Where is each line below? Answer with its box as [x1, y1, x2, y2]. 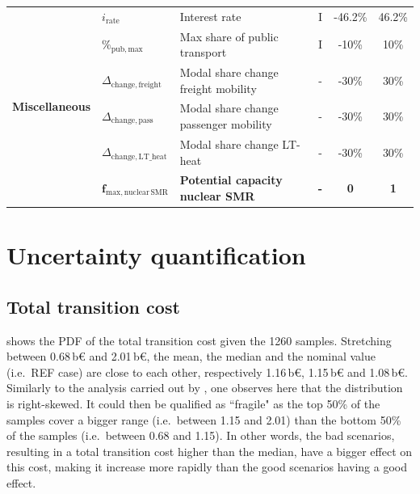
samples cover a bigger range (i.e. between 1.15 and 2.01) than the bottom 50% [6, 411, 401, 428]
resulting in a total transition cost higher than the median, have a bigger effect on [6, 442, 413, 459]
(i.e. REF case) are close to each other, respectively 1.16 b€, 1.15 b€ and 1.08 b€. [6, 363, 409, 380]
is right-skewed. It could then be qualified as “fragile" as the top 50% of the [6, 395, 380, 412]
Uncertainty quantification [6, 239, 306, 272]
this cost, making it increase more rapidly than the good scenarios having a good [6, 458, 407, 475]
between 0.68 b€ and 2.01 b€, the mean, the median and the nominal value [6, 348, 376, 365]
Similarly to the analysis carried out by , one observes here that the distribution [6, 379, 403, 396]
